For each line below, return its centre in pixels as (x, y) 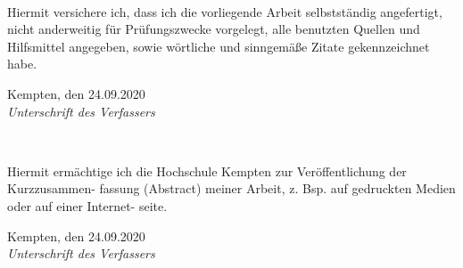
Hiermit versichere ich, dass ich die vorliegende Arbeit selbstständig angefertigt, (225, 11)
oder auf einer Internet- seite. (87, 205)
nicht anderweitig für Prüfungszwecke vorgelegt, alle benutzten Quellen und (214, 29)
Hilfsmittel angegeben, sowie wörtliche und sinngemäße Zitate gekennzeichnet (219, 46)
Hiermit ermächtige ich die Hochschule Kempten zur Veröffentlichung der (207, 171)
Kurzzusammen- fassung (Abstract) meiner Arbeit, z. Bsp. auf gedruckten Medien (231, 188)
